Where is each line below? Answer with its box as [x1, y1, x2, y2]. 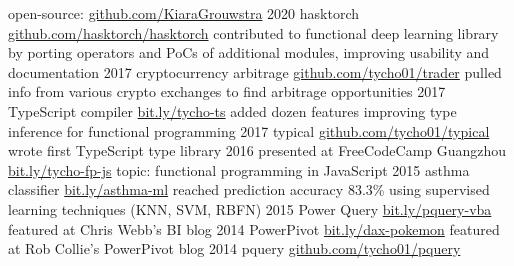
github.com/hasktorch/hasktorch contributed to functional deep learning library [8, 22, 499, 43]
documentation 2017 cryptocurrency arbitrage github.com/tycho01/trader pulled [8, 61, 502, 82]
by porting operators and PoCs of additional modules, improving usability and [8, 42, 490, 63]
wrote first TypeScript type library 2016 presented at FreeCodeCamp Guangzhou [8, 140, 507, 161]
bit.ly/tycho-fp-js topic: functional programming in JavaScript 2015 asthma [8, 159, 470, 180]
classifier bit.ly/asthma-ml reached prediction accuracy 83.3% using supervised [8, 179, 490, 200]
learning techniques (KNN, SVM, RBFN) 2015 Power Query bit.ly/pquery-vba [8, 198, 492, 219]
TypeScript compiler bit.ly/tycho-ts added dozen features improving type [8, 100, 457, 121]
